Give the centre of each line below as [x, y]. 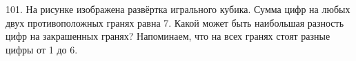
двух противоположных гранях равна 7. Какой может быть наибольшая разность [175, 22]
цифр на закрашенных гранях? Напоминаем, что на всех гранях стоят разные [168, 36]
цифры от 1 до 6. [42, 49]
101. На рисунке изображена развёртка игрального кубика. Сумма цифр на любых [178, 9]
